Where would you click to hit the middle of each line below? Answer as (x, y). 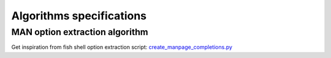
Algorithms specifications (79, 16)
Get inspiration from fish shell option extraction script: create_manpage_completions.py (122, 47)
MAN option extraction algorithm (80, 32)
